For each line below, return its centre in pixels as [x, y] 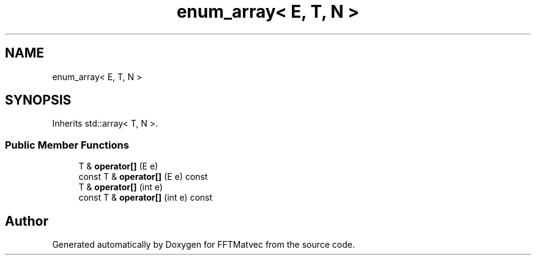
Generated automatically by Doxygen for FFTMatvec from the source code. [204, 245]
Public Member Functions [67, 145]
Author [27, 221]
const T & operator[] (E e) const [143, 177]
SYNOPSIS [38, 100]
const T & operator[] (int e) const [146, 198]
